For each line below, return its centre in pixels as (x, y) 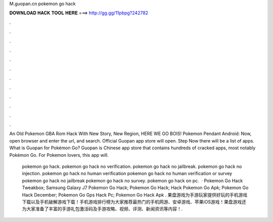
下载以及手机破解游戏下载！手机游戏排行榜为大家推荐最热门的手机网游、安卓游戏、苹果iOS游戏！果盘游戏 (132, 202)
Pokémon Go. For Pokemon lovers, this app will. (59, 155)
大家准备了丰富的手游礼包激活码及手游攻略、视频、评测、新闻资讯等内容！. (104, 209)
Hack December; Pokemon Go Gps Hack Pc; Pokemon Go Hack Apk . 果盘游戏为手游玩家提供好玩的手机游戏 (135, 195)
